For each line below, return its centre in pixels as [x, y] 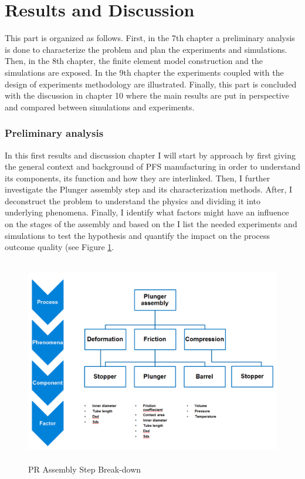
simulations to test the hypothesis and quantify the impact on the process [138, 235]
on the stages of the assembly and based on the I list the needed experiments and [151, 224]
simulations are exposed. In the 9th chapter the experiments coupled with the [144, 72]
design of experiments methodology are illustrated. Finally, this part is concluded [151, 84]
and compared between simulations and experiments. [100, 107]
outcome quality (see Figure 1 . [60, 247]
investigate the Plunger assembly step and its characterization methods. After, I [149, 189]
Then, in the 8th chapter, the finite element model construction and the [134, 61]
